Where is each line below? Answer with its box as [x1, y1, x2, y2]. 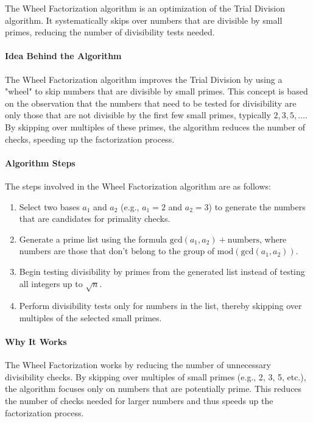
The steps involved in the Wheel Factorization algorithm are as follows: [5, 179, 271, 192]
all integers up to [19, 277, 83, 290]
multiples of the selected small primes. [19, 311, 162, 324]
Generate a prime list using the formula [19, 232, 167, 245]
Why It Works [5, 335, 67, 348]
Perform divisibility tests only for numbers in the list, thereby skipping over [19, 299, 302, 312]
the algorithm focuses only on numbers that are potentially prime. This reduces [5, 382, 302, 395]
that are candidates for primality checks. [19, 212, 171, 225]
